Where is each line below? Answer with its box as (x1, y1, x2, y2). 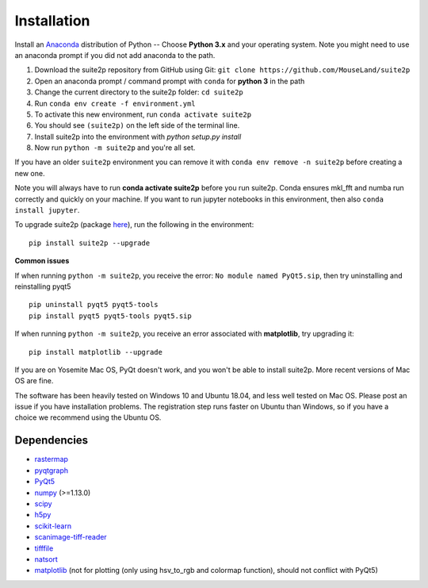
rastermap (34, 455, 69, 464)
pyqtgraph (34, 465, 69, 475)
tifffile (34, 544, 54, 553)
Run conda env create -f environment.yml (34, 98, 196, 108)
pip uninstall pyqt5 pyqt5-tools (29, 300, 159, 309)
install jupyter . (14, 206, 80, 215)
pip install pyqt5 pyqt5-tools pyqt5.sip (29, 311, 192, 321)
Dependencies (14, 433, 89, 448)
